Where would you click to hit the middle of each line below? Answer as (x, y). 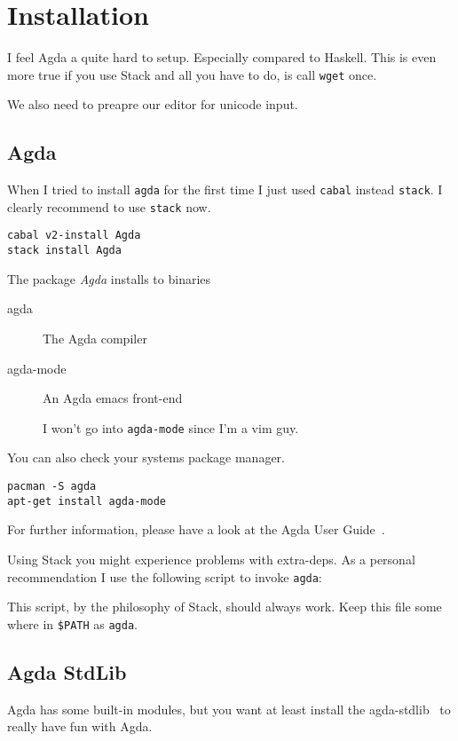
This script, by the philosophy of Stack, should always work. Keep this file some (225, 607)
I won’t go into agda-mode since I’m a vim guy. (171, 427)
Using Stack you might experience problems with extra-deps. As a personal (211, 559)
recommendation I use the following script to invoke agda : (165, 576)
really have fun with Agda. (80, 726)
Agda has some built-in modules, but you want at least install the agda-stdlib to (229, 709)
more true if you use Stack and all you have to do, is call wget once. (192, 74)
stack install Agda (64, 251)
